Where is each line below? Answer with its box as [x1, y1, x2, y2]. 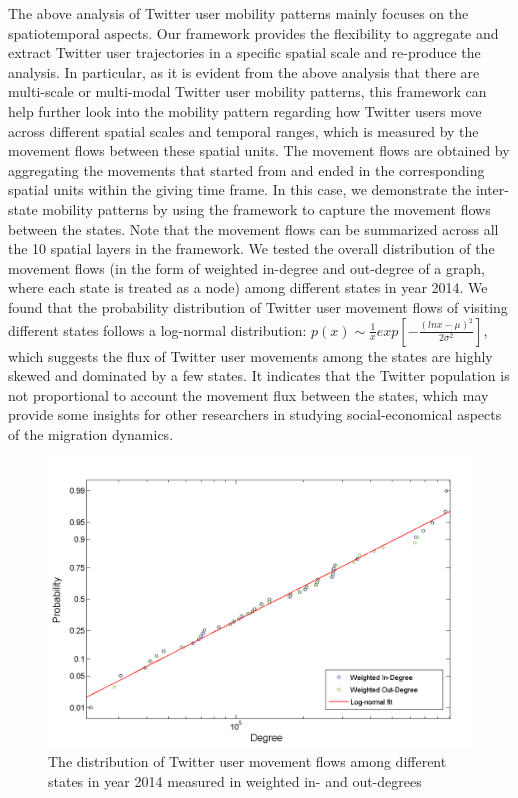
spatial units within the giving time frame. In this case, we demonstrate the [8, 179, 472, 200]
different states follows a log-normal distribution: [8, 319, 307, 340]
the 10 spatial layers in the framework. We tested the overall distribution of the [8, 238, 495, 259]
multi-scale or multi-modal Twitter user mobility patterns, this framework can [8, 81, 487, 102]
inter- [475, 179, 509, 200]
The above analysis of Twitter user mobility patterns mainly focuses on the [8, 3, 469, 23]
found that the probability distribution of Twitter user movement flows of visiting [8, 296, 508, 317]
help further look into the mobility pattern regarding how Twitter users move [8, 100, 482, 121]
